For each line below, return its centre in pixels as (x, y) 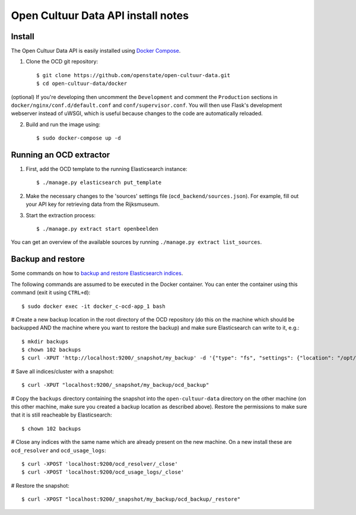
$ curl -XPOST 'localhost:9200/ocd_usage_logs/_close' (103, 472)
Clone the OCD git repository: (62, 62)
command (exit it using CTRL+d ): (51, 293)
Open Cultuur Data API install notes (100, 15)
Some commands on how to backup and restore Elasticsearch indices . (97, 274)
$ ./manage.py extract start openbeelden (97, 229)
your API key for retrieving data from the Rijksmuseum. (93, 204)
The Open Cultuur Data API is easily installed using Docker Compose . (96, 51)
